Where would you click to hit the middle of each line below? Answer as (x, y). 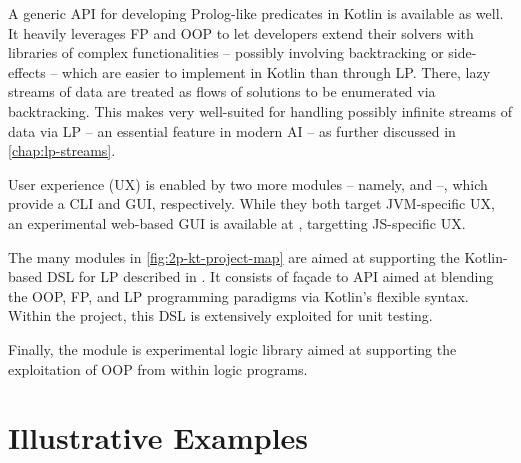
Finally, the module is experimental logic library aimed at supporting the (232, 348)
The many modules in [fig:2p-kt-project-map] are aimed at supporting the (234, 256)
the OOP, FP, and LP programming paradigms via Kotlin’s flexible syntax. (238, 295)
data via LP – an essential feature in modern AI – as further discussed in (232, 130)
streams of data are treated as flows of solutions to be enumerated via (222, 91)
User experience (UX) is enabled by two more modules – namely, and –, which (248, 183)
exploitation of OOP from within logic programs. (158, 368)
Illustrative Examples (158, 437)
